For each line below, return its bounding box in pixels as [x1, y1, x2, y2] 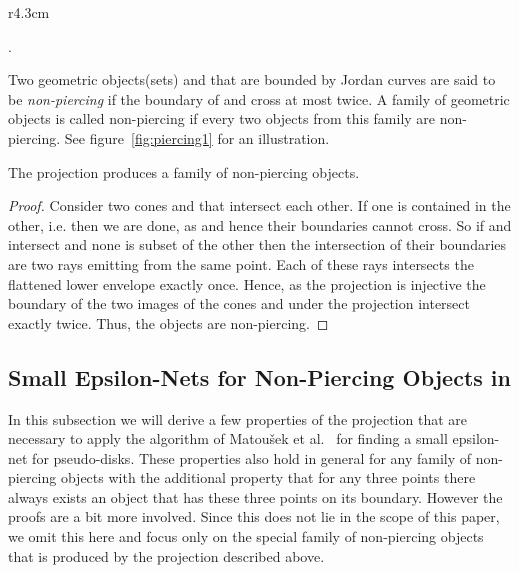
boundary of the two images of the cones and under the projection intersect [8, 293, 470, 314]
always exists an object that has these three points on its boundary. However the [8, 486, 503, 507]
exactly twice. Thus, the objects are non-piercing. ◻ [8, 312, 329, 333]
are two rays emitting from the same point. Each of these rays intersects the [8, 253, 474, 274]
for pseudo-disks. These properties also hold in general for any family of [32, 447, 472, 468]
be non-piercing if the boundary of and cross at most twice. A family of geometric [8, 88, 510, 109]
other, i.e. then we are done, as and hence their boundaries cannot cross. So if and [8, 214, 512, 235]
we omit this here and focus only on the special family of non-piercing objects [8, 526, 484, 547]
